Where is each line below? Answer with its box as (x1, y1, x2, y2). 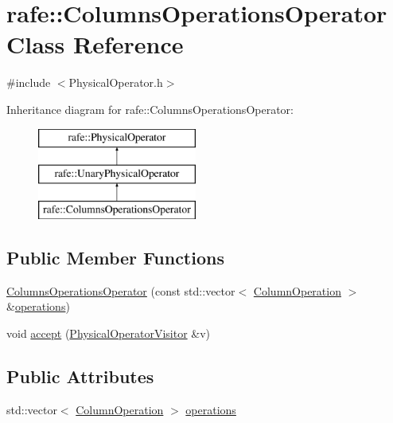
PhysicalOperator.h (68, 74, 163, 91)
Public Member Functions (6, 245, 224, 269)
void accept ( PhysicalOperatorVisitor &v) (6, 324, 211, 341)
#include (6, 74, 51, 91)
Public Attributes (6, 363, 154, 388)
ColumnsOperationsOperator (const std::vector (6, 282, 235, 299)
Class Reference (6, 28, 184, 61)
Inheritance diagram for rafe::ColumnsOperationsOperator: (6, 100, 294, 117)
